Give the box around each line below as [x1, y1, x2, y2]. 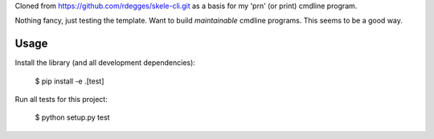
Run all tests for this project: [14, 95, 108, 104]
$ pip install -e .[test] [35, 76, 104, 86]
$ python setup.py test [35, 112, 110, 122]
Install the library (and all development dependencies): [14, 58, 196, 67]
